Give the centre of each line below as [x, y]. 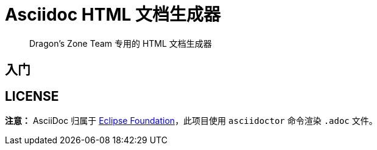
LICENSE [32, 96]
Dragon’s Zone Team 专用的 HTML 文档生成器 [121, 43]
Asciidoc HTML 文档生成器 [113, 15]
